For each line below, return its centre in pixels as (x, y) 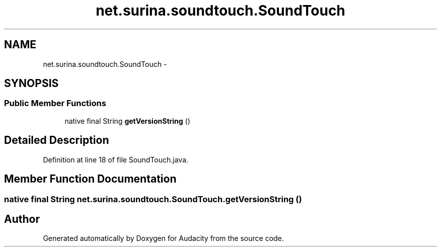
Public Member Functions (55, 103)
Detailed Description (57, 140)
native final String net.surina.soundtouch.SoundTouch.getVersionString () (153, 199)
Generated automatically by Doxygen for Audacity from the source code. (163, 238)
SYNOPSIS (31, 83)
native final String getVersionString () (127, 121)
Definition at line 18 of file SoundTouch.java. (116, 159)
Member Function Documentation (90, 179)
